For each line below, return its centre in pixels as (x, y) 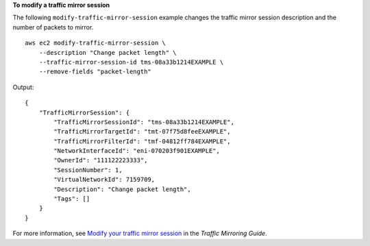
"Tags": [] (72, 199)
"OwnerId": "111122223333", (101, 160)
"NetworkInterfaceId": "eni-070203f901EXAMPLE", (137, 151)
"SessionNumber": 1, (88, 170)
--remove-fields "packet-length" (95, 72)
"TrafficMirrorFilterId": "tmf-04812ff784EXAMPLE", (142, 141)
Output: (23, 87)
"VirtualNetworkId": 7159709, (104, 180)
